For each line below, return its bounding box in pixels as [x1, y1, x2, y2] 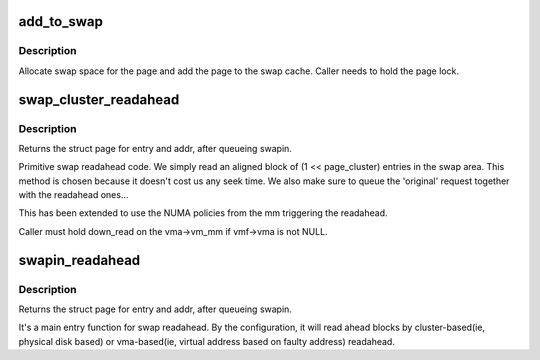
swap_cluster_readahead [18, 91, 180, 108]
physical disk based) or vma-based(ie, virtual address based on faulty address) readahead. [18, 335, 395, 347]
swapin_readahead [18, 251, 141, 269]
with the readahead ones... [18, 189, 129, 201]
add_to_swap [18, 13, 104, 30]
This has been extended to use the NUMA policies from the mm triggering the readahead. [18, 207, 389, 219]
